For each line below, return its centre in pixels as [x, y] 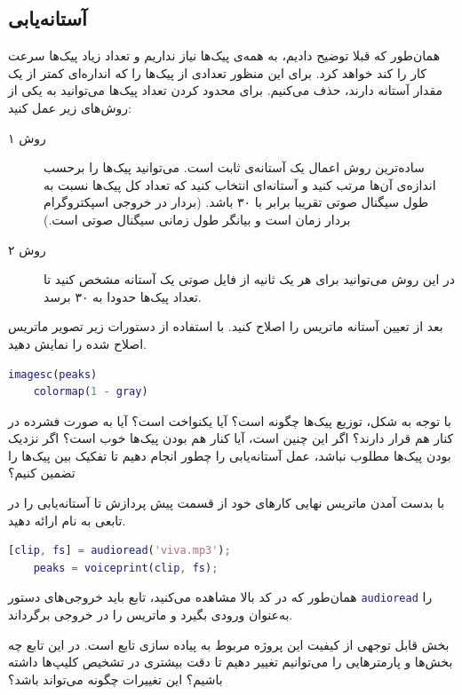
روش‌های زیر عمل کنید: [70, 107]
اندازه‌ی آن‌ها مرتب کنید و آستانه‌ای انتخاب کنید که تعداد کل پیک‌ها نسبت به [240, 184]
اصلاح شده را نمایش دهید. [77, 343]
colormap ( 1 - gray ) [91, 392]
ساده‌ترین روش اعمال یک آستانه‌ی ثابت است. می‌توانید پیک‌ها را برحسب [234, 167]
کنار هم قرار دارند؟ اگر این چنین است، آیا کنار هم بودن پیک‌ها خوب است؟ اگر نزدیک [231, 438]
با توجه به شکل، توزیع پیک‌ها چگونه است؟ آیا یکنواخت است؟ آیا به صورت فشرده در [230, 420]
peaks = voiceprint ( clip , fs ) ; [126, 568]
